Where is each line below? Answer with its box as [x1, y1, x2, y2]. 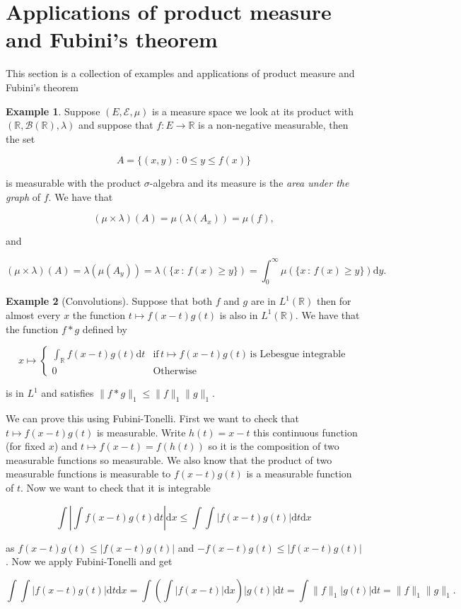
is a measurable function [246, 466, 352, 481]
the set [6, 131, 35, 146]
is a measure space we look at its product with [152, 103, 354, 118]
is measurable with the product [6, 175, 141, 190]
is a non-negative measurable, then [198, 117, 349, 132]
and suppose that [78, 117, 153, 132]
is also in [219, 307, 258, 322]
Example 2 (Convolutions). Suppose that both [6, 294, 213, 308]
